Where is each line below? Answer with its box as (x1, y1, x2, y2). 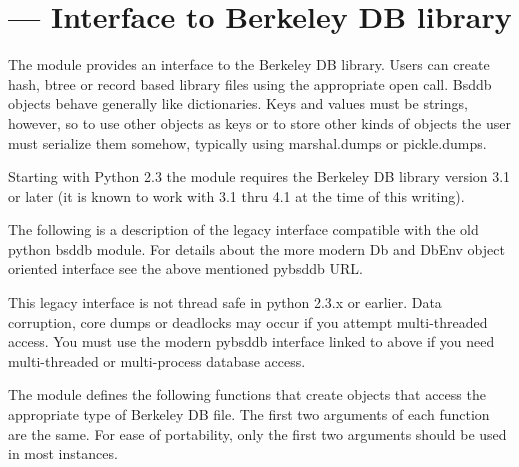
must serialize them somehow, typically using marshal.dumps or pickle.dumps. (8, 132, 487, 153)
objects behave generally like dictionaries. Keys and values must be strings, (8, 93, 468, 114)
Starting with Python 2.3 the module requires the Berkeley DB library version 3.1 (8, 166, 511, 187)
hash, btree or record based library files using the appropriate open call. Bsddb (8, 73, 492, 94)
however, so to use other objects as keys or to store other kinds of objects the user (8, 112, 511, 133)
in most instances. (8, 443, 118, 464)
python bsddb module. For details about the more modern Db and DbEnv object (8, 238, 505, 259)
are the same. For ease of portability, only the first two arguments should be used (8, 423, 507, 444)
